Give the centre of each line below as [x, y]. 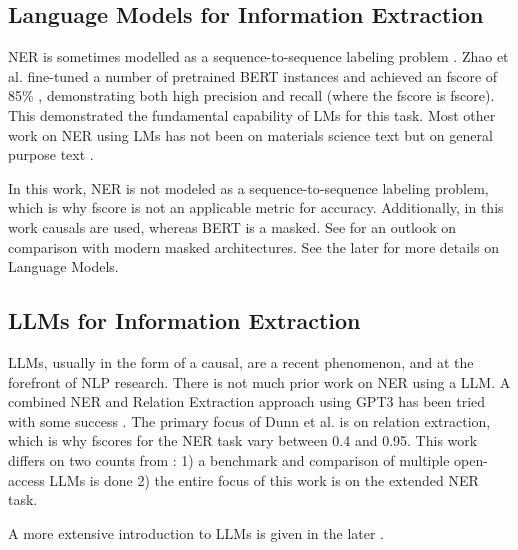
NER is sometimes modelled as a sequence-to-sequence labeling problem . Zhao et [258, 56]
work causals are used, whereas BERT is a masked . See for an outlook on [232, 226]
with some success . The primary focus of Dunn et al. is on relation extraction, [249, 420]
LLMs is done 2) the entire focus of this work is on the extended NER [264, 479]
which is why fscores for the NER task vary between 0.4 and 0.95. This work [243, 440]
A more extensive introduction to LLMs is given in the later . [196, 532]
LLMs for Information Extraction [184, 320]
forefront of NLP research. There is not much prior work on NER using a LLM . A [259, 381]
